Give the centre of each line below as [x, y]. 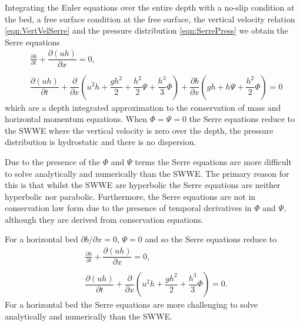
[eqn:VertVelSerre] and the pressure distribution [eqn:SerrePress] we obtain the [147, 30]
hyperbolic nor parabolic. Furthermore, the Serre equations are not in [130, 196]
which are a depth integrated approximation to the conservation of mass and [143, 107]
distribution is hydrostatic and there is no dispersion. [101, 142]
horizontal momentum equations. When [76, 119]
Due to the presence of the [53, 161]
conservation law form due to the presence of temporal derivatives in [128, 208]
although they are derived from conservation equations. [104, 219]
